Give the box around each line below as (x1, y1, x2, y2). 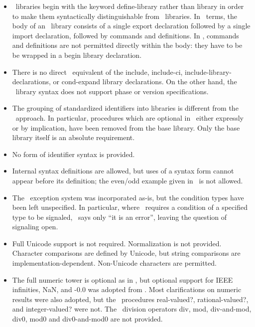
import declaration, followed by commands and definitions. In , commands (12, 30, 239, 40)
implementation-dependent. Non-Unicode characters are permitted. (12, 258, 217, 268)
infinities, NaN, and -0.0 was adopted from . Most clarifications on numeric (12, 284, 242, 295)
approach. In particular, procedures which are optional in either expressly (15, 112, 244, 123)
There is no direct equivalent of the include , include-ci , (12, 66, 183, 77)
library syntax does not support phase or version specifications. (15, 86, 209, 96)
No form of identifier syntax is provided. (12, 149, 135, 159)
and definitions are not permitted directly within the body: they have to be (12, 40, 243, 50)
